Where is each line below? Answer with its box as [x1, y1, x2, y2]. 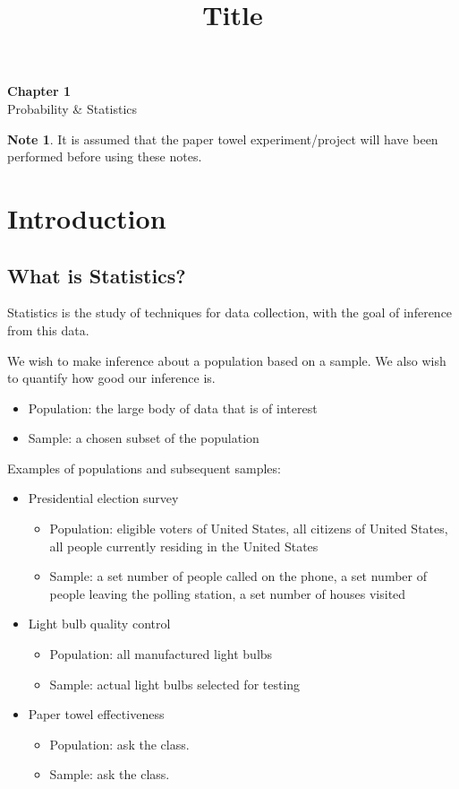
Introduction [7, 199, 166, 236]
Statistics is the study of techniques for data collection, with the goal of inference [7, 303, 453, 322]
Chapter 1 [7, 82, 72, 100]
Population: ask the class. [49, 734, 190, 753]
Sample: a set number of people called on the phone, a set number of [49, 567, 427, 585]
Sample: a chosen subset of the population [28, 429, 259, 447]
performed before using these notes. [7, 147, 202, 166]
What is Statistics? [7, 261, 186, 289]
